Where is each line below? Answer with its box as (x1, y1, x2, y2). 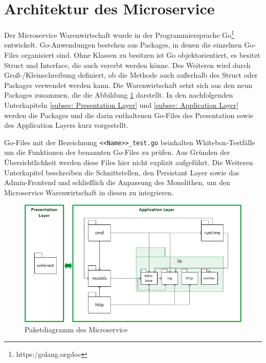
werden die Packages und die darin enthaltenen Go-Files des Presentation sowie (4, 109, 254, 120)
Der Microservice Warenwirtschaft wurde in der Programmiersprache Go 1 (4, 28, 234, 40)
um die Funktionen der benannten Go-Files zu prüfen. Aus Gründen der (4, 147, 230, 157)
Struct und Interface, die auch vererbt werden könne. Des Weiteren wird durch (4, 59, 251, 70)
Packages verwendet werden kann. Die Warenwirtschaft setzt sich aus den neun (4, 79, 253, 90)
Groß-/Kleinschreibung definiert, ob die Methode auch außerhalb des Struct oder (4, 70, 258, 80)
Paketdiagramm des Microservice (25, 324, 128, 334)
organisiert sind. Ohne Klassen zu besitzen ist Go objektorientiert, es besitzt (21, 49, 260, 60)
